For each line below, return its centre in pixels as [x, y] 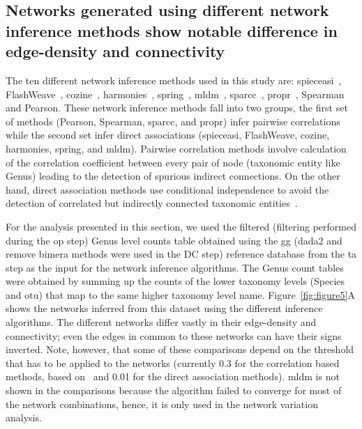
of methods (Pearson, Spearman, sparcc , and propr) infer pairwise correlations [173, 121]
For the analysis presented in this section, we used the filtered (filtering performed [181, 226]
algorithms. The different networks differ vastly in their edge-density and [161, 322]
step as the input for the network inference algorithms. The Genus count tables [175, 267]
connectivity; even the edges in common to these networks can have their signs [174, 335]
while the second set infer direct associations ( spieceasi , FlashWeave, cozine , [168, 135]
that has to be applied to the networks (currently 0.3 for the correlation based [173, 362]
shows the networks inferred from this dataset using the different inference [164, 308]
